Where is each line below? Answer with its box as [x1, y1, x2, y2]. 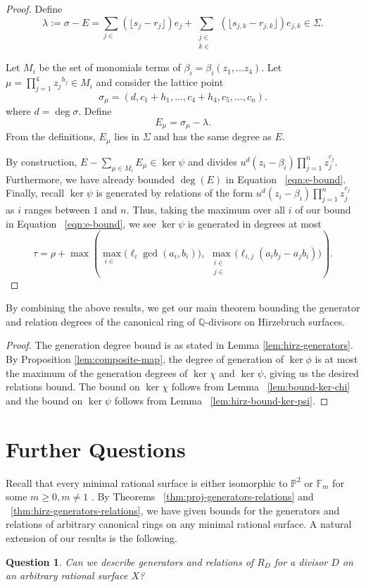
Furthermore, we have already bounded [6, 171, 175, 186]
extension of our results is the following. [6, 530, 177, 545]
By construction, [6, 154, 77, 168]
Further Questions [6, 434, 186, 463]
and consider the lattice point [96, 75, 224, 89]
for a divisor [274, 554, 328, 569]
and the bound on [6, 393, 83, 407]
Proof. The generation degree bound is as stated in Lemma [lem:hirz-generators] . [6, 338, 353, 352]
